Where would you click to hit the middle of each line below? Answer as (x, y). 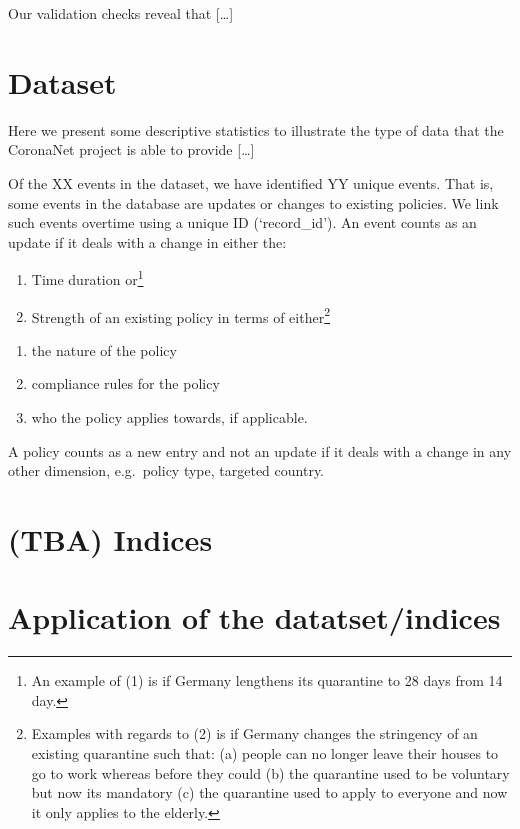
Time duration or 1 (87, 277)
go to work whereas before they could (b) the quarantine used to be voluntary (270, 772)
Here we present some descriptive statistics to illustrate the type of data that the (256, 129)
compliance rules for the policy (125, 383)
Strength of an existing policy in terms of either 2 (180, 315)
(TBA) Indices (110, 538)
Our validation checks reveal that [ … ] (121, 13)
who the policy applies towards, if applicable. (169, 416)
